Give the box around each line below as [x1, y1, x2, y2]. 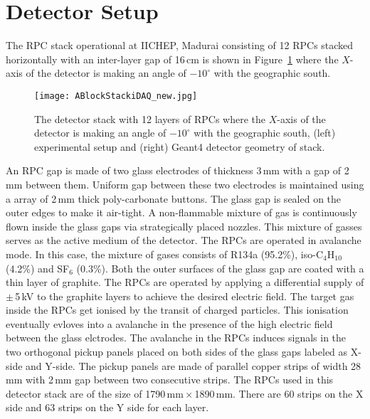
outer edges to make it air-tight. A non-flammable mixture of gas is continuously [6, 205, 357, 220]
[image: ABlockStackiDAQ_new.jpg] [34, 90, 198, 101]
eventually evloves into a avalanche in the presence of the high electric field [6, 316, 333, 331]
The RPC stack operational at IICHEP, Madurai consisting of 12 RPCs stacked [6, 38, 354, 53]
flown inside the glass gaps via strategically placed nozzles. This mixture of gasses [6, 218, 362, 233]
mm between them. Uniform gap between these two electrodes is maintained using [6, 176, 364, 191]
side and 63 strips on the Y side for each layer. [6, 400, 209, 415]
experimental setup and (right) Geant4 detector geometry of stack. [34, 139, 325, 154]
